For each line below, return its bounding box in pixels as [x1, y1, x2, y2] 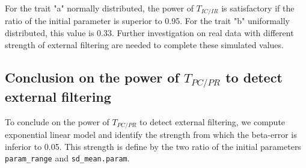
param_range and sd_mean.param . [5, 152, 130, 164]
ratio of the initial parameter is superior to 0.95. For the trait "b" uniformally [5, 14, 290, 27]
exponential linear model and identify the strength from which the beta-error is [5, 128, 297, 141]
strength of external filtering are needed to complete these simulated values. [5, 38, 284, 51]
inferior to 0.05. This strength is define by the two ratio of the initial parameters [5, 140, 301, 152]
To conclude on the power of [5, 115, 109, 128]
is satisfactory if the [221, 2, 295, 14]
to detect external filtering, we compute [139, 115, 286, 128]
